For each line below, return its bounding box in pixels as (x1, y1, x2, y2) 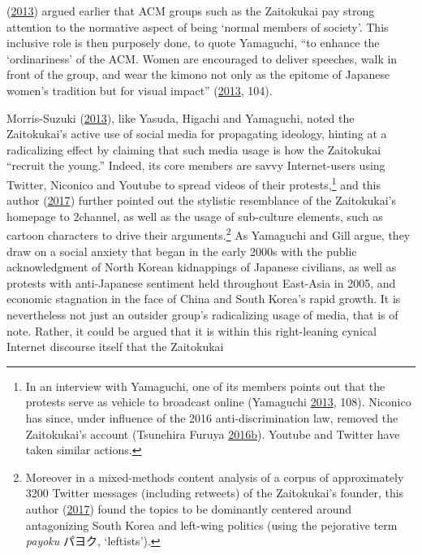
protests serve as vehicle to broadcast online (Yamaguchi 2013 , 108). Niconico (25, 393, 411, 410)
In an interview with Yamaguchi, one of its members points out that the (25, 377, 385, 394)
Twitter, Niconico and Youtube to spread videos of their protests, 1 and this (6, 173, 381, 193)
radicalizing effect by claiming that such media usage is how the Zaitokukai (6, 141, 381, 158)
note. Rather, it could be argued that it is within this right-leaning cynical (6, 322, 377, 339)
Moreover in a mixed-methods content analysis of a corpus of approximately (25, 468, 404, 485)
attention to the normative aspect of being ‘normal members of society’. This (6, 18, 389, 35)
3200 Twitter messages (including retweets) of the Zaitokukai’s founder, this (25, 484, 404, 501)
